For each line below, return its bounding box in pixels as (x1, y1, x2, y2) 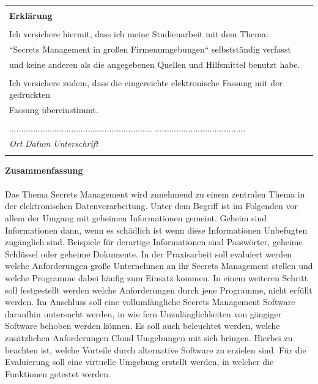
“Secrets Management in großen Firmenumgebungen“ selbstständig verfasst (9, 42, 291, 55)
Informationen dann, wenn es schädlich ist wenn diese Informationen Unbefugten (5, 223, 308, 236)
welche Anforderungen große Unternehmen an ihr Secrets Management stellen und (5, 259, 313, 272)
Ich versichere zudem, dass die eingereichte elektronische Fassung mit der (9, 76, 283, 89)
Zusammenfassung (5, 163, 83, 176)
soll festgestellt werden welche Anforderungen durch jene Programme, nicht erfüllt (5, 283, 312, 296)
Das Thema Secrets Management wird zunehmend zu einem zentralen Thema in (5, 187, 305, 200)
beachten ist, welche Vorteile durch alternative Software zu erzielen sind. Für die (5, 343, 306, 356)
